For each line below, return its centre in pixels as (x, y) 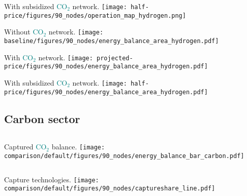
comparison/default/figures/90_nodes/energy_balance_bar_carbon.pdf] (124, 156)
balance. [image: (78, 147)
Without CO (24, 32)
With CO (19, 57)
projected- (115, 58)
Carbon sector (42, 118)
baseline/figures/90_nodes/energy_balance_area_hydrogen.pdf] (112, 41)
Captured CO (25, 147)
